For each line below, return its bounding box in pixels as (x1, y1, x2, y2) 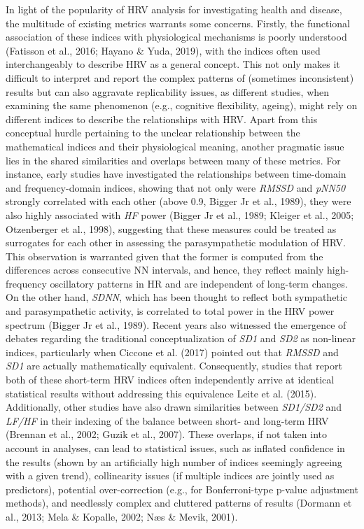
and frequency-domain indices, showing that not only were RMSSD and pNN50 (6, 180, 346, 195)
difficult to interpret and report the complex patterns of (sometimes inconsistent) (6, 70, 354, 85)
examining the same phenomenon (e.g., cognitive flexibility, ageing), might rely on (6, 98, 358, 113)
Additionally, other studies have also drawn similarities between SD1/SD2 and (6, 400, 342, 414)
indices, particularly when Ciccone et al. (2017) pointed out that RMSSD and (6, 344, 339, 359)
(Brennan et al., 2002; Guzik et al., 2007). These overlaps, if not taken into (6, 427, 328, 442)
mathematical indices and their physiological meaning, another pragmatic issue (6, 139, 344, 153)
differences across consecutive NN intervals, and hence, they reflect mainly (6, 262, 324, 277)
